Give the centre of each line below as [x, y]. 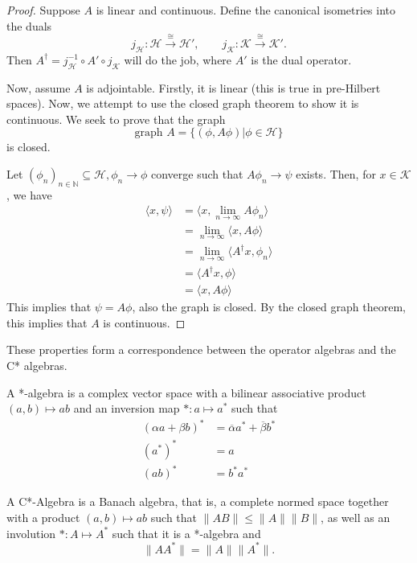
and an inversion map [127, 408]
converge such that [197, 173]
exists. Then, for [336, 173]
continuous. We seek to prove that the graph [116, 119]
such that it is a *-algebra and [186, 533]
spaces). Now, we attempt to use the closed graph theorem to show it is [183, 103]
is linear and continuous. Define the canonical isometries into [246, 10]
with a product [43, 517]
